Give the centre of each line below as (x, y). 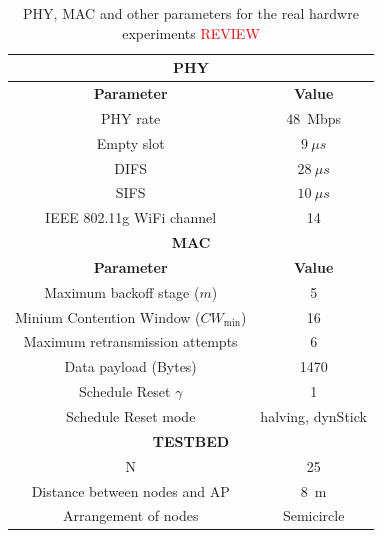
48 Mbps (314, 117)
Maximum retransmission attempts (130, 341)
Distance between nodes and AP (130, 490)
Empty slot (130, 142)
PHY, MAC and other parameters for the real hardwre (191, 13)
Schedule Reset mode (130, 416)
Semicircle (313, 515)
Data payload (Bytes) (130, 366)
